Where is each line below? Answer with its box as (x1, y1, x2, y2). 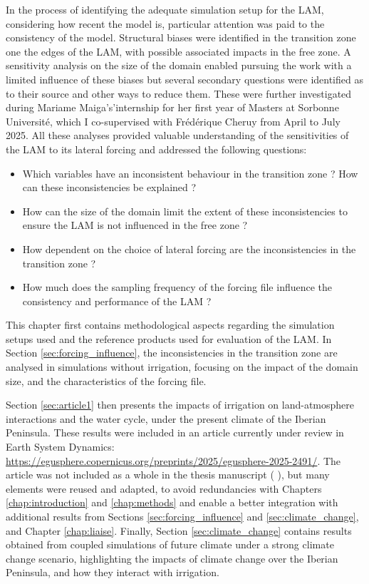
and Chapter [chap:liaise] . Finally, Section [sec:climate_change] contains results (6, 523, 352, 538)
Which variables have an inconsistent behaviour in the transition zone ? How (22, 165, 358, 180)
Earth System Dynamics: (6, 439, 115, 454)
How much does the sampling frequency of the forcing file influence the (22, 280, 333, 294)
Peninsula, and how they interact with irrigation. (6, 565, 219, 580)
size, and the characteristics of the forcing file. (6, 373, 207, 388)
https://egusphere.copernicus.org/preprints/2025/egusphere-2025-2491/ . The (6, 453, 341, 468)
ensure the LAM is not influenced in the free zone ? (22, 217, 248, 232)
